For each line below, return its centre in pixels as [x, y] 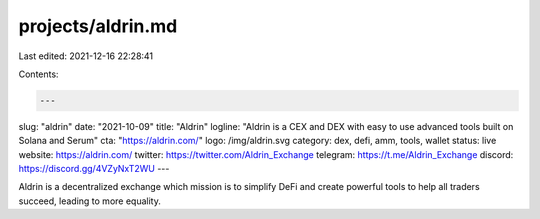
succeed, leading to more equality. [90, 201]
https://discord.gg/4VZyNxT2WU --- [94, 169]
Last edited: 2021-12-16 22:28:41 [86, 56]
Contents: [38, 74]
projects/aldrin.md [98, 26]
